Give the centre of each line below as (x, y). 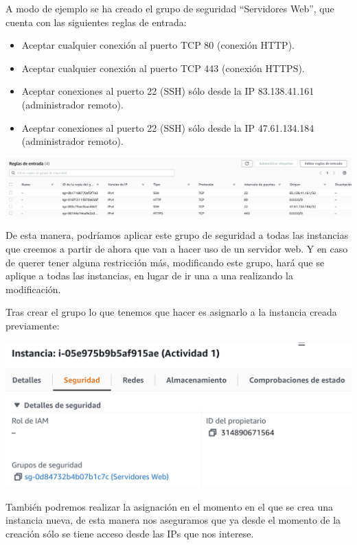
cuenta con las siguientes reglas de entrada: (96, 22)
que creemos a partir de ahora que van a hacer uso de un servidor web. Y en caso (177, 249)
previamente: (33, 326)
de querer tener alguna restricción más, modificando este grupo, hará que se (165, 262)
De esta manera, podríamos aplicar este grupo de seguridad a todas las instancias (177, 235)
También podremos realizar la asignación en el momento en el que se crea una (170, 506)
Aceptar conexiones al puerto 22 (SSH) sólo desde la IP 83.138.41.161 (168, 91)
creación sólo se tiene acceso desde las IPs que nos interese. (130, 534)
